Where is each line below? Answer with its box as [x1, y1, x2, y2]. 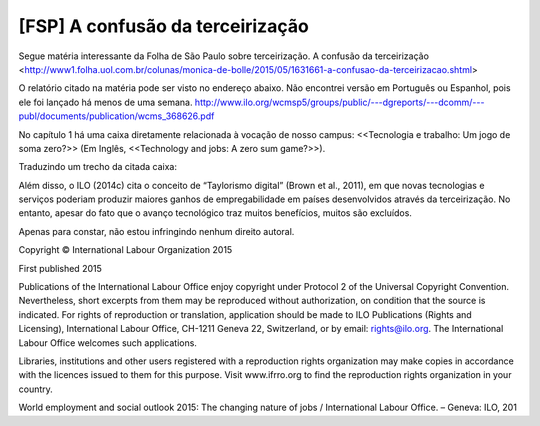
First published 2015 [18, 262, 102, 274]
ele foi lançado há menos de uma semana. [18, 96, 193, 108]
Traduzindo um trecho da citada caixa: [18, 161, 177, 173]
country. [18, 383, 54, 395]
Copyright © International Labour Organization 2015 [18, 244, 233, 256]
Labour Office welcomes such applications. [18, 336, 197, 349]
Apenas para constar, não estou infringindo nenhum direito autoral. [18, 225, 295, 237]
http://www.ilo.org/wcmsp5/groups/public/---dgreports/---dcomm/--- [194, 96, 485, 108]
